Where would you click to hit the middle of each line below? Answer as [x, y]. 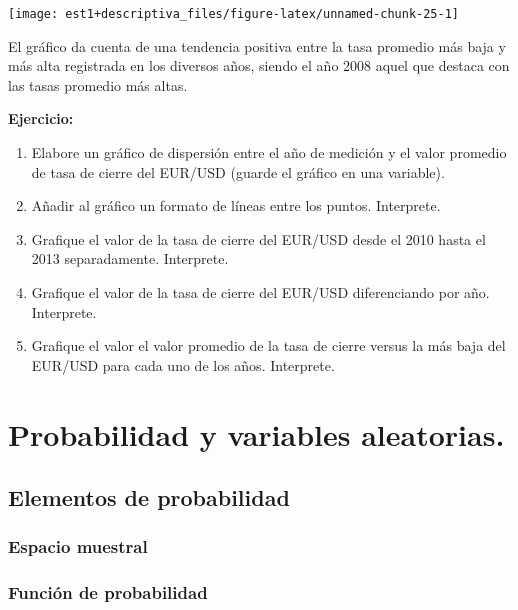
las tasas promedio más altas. [98, 84]
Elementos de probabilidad [149, 497]
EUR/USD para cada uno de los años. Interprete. [183, 364]
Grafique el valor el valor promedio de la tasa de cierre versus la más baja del [268, 345]
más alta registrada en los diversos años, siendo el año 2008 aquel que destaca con [259, 65]
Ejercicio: [41, 118]
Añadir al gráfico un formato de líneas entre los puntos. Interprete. [236, 205]
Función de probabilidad [108, 592]
